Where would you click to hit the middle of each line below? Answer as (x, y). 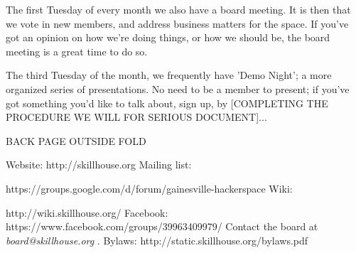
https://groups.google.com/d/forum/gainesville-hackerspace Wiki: (149, 188)
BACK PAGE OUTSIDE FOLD (76, 140)
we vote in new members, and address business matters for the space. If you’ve (177, 23)
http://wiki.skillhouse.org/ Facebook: (87, 212)
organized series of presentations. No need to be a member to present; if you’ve (178, 88)
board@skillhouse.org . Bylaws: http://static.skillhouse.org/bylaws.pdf (157, 240)
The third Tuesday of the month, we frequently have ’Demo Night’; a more (169, 75)
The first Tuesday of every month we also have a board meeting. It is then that (178, 9)
